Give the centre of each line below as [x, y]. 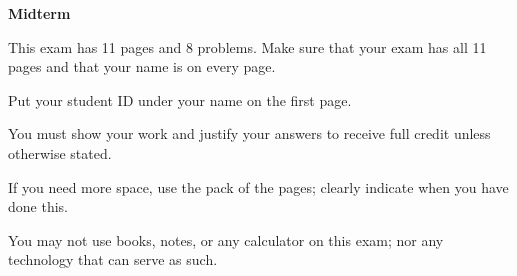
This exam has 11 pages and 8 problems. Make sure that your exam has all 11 [247, 46]
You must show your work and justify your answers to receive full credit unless [249, 133]
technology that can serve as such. [113, 259]
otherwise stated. [60, 152]
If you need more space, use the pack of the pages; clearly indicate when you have [258, 186]
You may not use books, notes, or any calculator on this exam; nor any [226, 239]
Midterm [39, 13]
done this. [38, 206]
